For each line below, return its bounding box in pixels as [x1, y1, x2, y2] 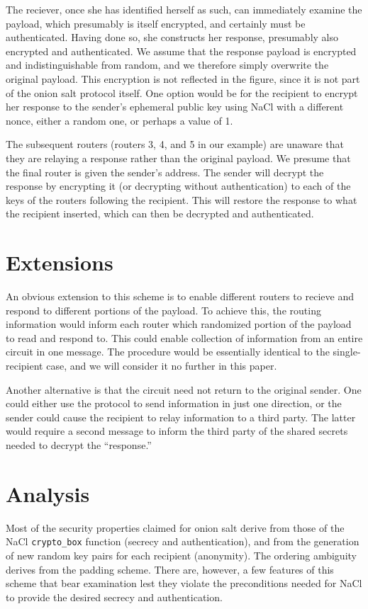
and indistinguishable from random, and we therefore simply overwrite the [6, 57, 329, 72]
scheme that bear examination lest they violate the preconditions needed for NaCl [6, 576, 362, 591]
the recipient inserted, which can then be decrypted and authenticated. [6, 206, 314, 221]
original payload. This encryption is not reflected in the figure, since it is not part [6, 71, 360, 86]
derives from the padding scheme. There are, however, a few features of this [6, 562, 334, 576]
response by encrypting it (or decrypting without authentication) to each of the [6, 178, 351, 193]
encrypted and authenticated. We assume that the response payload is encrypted [6, 43, 357, 58]
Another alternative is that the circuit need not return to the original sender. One [6, 382, 362, 397]
